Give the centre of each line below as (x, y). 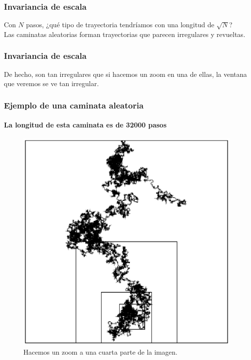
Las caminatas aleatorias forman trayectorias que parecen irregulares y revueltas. (125, 34)
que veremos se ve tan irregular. (52, 83)
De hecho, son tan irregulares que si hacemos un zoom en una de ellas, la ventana (125, 74)
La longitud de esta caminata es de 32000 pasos (85, 125)
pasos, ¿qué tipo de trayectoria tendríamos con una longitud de (120, 25)
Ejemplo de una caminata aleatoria (74, 105)
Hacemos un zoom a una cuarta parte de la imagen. (100, 351)
